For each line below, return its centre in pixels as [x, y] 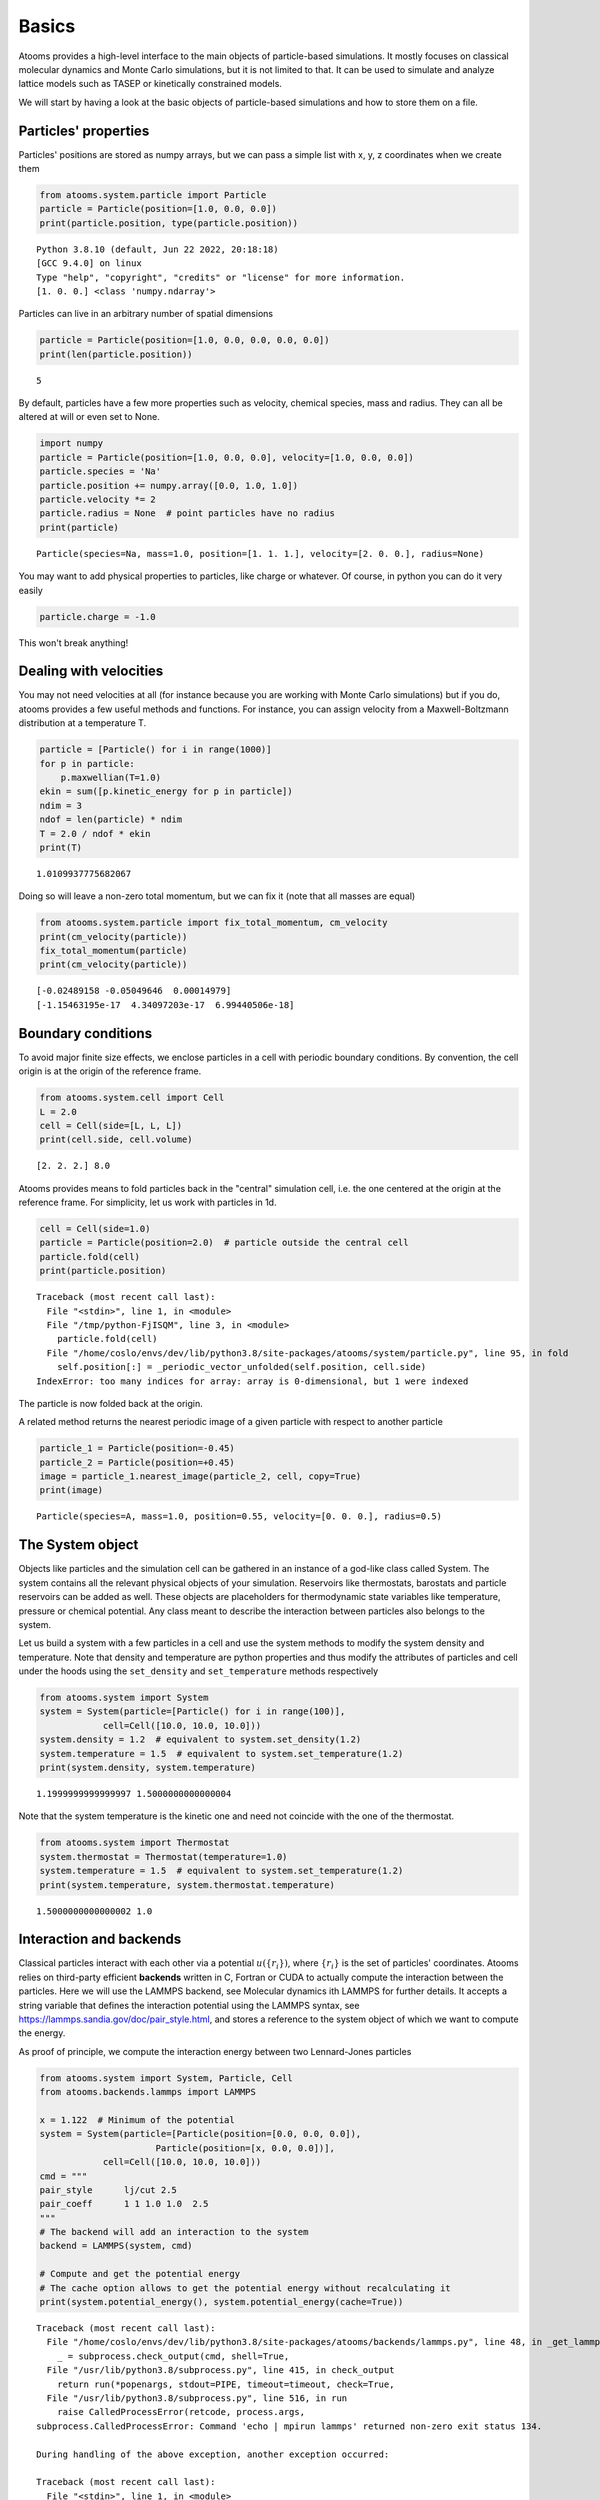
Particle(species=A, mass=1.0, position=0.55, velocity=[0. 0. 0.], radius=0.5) [239, 1516]
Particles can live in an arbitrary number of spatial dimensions [146, 314]
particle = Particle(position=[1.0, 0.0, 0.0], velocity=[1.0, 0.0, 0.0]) [227, 457]
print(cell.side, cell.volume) [116, 1139]
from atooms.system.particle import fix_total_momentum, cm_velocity [213, 923]
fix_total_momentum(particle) [113, 951]
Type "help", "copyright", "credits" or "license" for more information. [221, 277]
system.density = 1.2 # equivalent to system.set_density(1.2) [200, 1739]
